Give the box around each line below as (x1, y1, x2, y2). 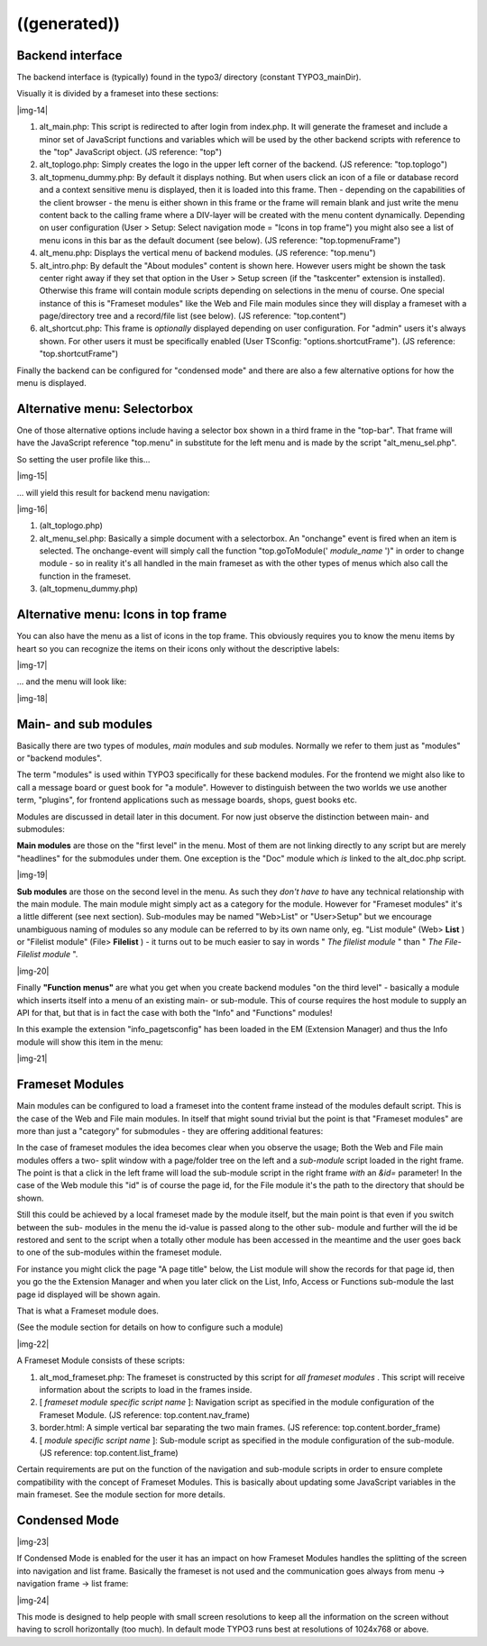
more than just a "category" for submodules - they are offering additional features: (16, 1125, 324, 1136)
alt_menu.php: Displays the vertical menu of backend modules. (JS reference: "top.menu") (39, 248, 376, 259)
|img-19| (16, 870, 49, 881)
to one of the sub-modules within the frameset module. (16, 1247, 223, 1257)
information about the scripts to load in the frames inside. (39, 1384, 253, 1395)
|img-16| (16, 503, 49, 514)
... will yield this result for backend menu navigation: (16, 487, 210, 498)
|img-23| (16, 1536, 50, 1547)
